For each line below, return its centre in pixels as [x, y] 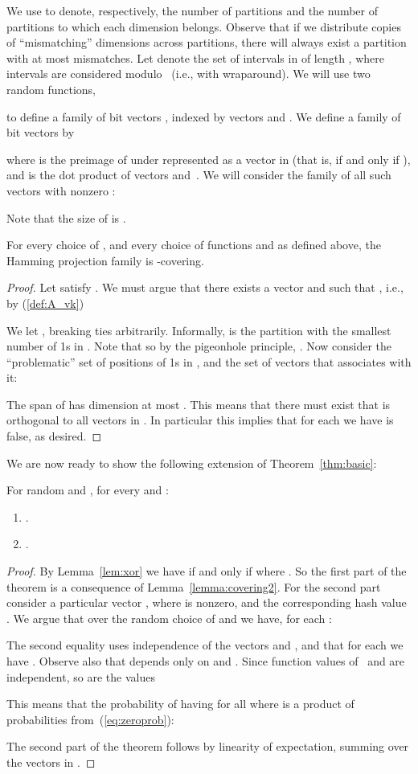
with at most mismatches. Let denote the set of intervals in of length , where [195, 57]
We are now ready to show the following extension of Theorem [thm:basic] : [192, 463]
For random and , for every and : [88, 490]
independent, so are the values [81, 676]
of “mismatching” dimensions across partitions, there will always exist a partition [207, 42]
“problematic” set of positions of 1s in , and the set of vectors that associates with [209, 361]
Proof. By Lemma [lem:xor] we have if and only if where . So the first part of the [207, 571]
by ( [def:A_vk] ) [45, 303]
